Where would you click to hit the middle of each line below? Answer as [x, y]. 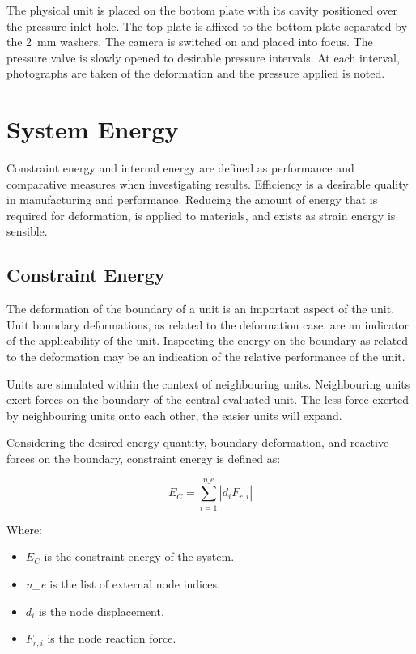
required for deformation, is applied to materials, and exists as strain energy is [201, 215]
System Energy [93, 129]
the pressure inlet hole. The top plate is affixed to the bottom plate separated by [207, 25]
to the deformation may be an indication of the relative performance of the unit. [206, 357]
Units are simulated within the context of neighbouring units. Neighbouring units [208, 383]
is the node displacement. [101, 611]
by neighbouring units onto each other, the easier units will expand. [174, 415]
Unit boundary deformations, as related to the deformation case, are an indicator [208, 324]
